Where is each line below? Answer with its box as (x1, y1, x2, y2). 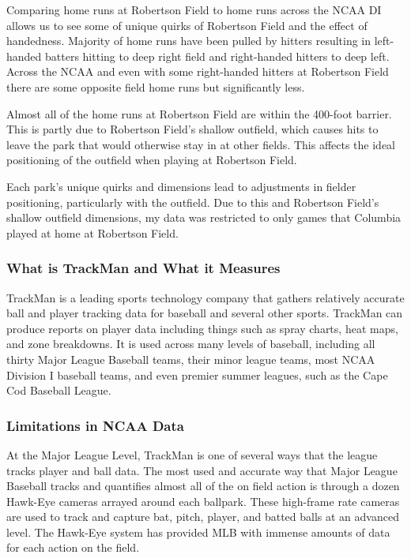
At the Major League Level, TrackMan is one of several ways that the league (6, 446, 378, 463)
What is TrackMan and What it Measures (6, 258, 281, 278)
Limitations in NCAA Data (6, 415, 184, 435)
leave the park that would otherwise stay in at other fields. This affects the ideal (6, 136, 396, 152)
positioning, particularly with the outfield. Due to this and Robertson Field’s (6, 193, 379, 210)
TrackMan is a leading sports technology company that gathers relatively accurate (6, 289, 405, 305)
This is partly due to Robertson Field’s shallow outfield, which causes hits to (6, 121, 379, 137)
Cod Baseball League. (6, 382, 111, 399)
